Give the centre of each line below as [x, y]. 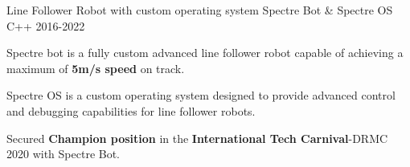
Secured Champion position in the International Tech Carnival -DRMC [197, 138]
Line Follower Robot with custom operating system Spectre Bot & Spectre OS [200, 10]
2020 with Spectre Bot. [64, 154]
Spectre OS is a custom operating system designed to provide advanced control [201, 95]
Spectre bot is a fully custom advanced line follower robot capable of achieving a [205, 53]
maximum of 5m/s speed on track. [96, 68]
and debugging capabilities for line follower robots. [131, 110]
